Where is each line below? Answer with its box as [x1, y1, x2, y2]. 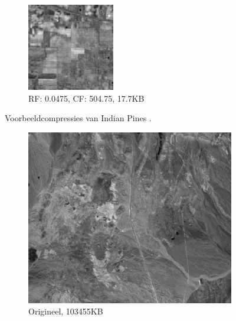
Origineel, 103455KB [28, 305, 103, 317]
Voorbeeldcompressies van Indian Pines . [5, 112, 152, 124]
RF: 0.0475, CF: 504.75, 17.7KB [28, 92, 145, 104]
